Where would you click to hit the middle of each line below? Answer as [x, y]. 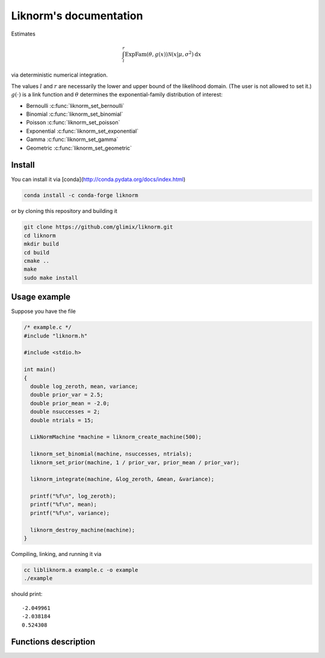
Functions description [53, 642]
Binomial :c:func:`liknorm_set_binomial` [75, 114]
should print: [27, 594]
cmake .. [37, 261]
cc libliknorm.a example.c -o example [81, 570]
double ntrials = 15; [62, 420]
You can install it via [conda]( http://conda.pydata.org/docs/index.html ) [98, 179]
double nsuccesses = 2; [65, 412]
